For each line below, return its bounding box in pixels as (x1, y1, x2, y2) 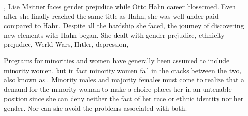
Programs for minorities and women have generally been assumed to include (4, 55, 230, 65)
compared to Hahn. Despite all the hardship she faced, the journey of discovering (4, 20, 244, 30)
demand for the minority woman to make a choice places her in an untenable (4, 84, 232, 94)
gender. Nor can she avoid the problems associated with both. (4, 102, 187, 113)
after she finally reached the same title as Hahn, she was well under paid (4, 11, 219, 21)
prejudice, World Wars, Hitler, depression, (4, 39, 129, 49)
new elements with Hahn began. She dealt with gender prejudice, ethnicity (4, 29, 225, 40)
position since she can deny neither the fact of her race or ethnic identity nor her (4, 93, 244, 103)
